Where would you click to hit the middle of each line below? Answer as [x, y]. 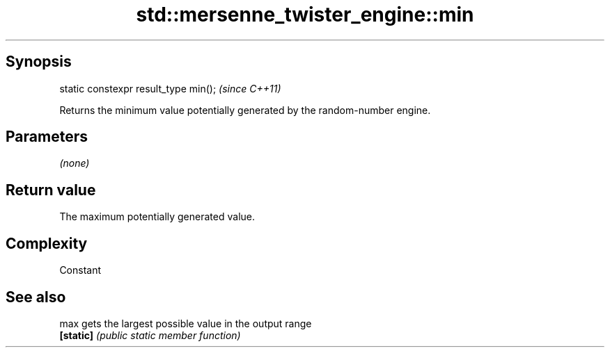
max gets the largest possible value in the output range [186, 323]
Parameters [47, 137]
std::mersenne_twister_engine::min [305, 15]
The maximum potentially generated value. [157, 217]
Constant [80, 270]
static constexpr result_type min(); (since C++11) [170, 88]
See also [36, 297]
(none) [75, 163]
